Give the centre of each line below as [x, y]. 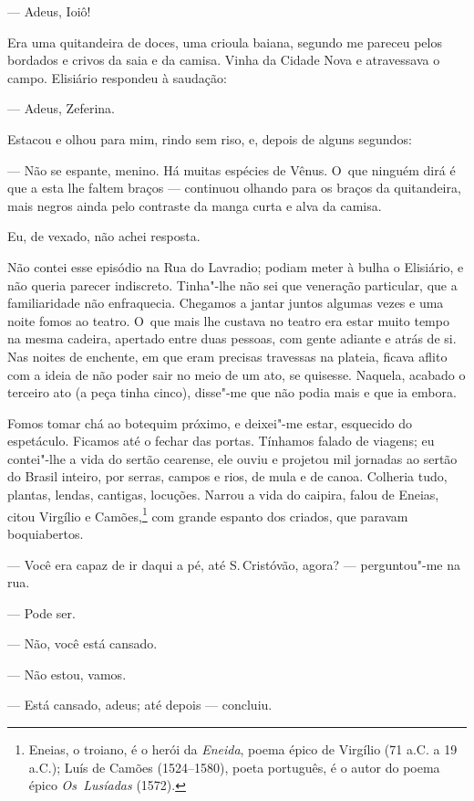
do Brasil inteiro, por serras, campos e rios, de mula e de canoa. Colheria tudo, [227, 476]
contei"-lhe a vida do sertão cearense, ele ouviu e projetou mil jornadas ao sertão [232, 458]
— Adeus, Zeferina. [61, 108]
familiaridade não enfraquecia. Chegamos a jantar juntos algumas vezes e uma [226, 303]
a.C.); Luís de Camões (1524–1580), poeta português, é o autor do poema [234, 767]
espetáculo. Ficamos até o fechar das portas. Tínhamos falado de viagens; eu [221, 441]
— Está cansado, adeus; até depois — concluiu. [140, 705]
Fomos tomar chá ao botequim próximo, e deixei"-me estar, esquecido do [210, 422]
